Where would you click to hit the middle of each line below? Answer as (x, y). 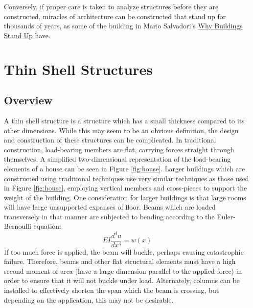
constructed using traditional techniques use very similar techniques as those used (126, 178)
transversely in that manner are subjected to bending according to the (109, 216)
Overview (28, 100)
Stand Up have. (27, 35)
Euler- (226, 216)
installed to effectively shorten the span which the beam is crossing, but (112, 290)
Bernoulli (18, 226)
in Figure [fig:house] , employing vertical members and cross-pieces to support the (126, 188)
